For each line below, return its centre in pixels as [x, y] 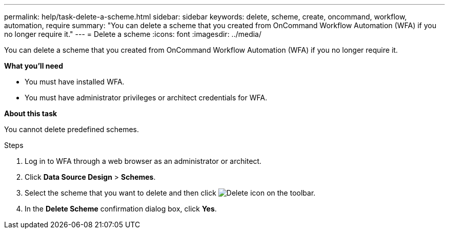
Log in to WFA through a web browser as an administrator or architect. [143, 161]
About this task [31, 113]
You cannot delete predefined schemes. [72, 129]
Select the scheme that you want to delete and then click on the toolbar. [170, 193]
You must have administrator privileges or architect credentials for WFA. [146, 98]
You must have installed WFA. [75, 82]
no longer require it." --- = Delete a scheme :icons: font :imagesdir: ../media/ [133, 34]
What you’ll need [34, 66]
